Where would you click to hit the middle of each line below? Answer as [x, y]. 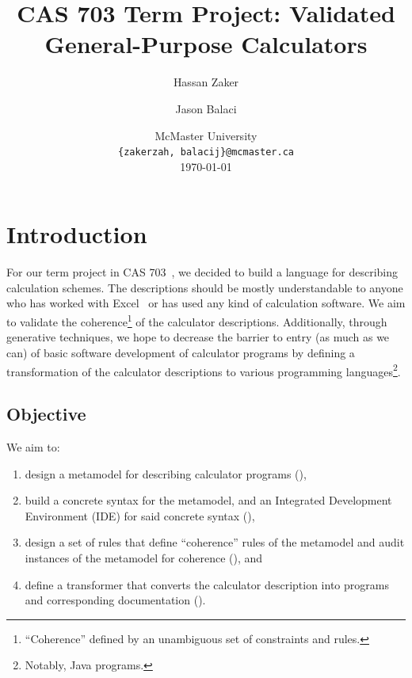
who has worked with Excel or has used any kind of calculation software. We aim [206, 303]
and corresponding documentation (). [115, 600]
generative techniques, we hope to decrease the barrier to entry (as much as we [198, 337]
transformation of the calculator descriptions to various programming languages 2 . [204, 370]
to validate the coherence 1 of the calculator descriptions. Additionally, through [197, 320]
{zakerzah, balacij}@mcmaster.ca [206, 152]
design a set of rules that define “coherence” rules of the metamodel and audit [215, 542]
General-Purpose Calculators [206, 44]
